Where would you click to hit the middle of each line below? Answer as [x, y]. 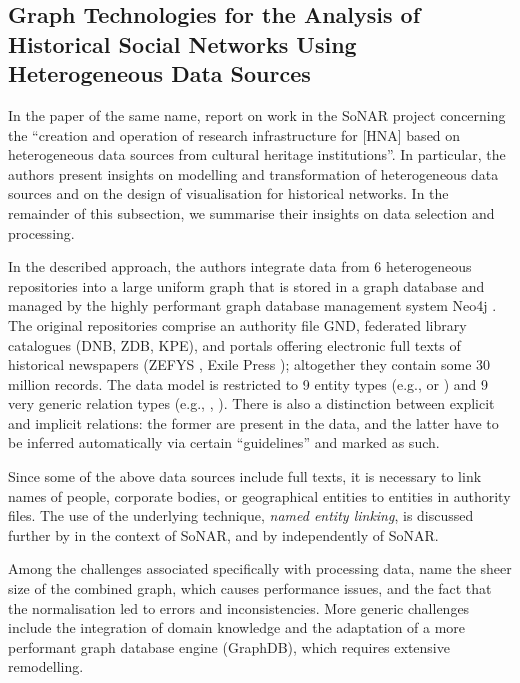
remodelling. [46, 666]
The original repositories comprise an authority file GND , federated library [237, 324]
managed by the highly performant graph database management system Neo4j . [252, 305]
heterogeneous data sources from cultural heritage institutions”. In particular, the [257, 154]
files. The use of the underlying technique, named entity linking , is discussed [241, 515]
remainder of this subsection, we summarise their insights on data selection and [251, 212]
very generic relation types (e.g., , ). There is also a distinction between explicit [251, 403]
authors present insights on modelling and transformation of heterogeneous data [253, 173]
